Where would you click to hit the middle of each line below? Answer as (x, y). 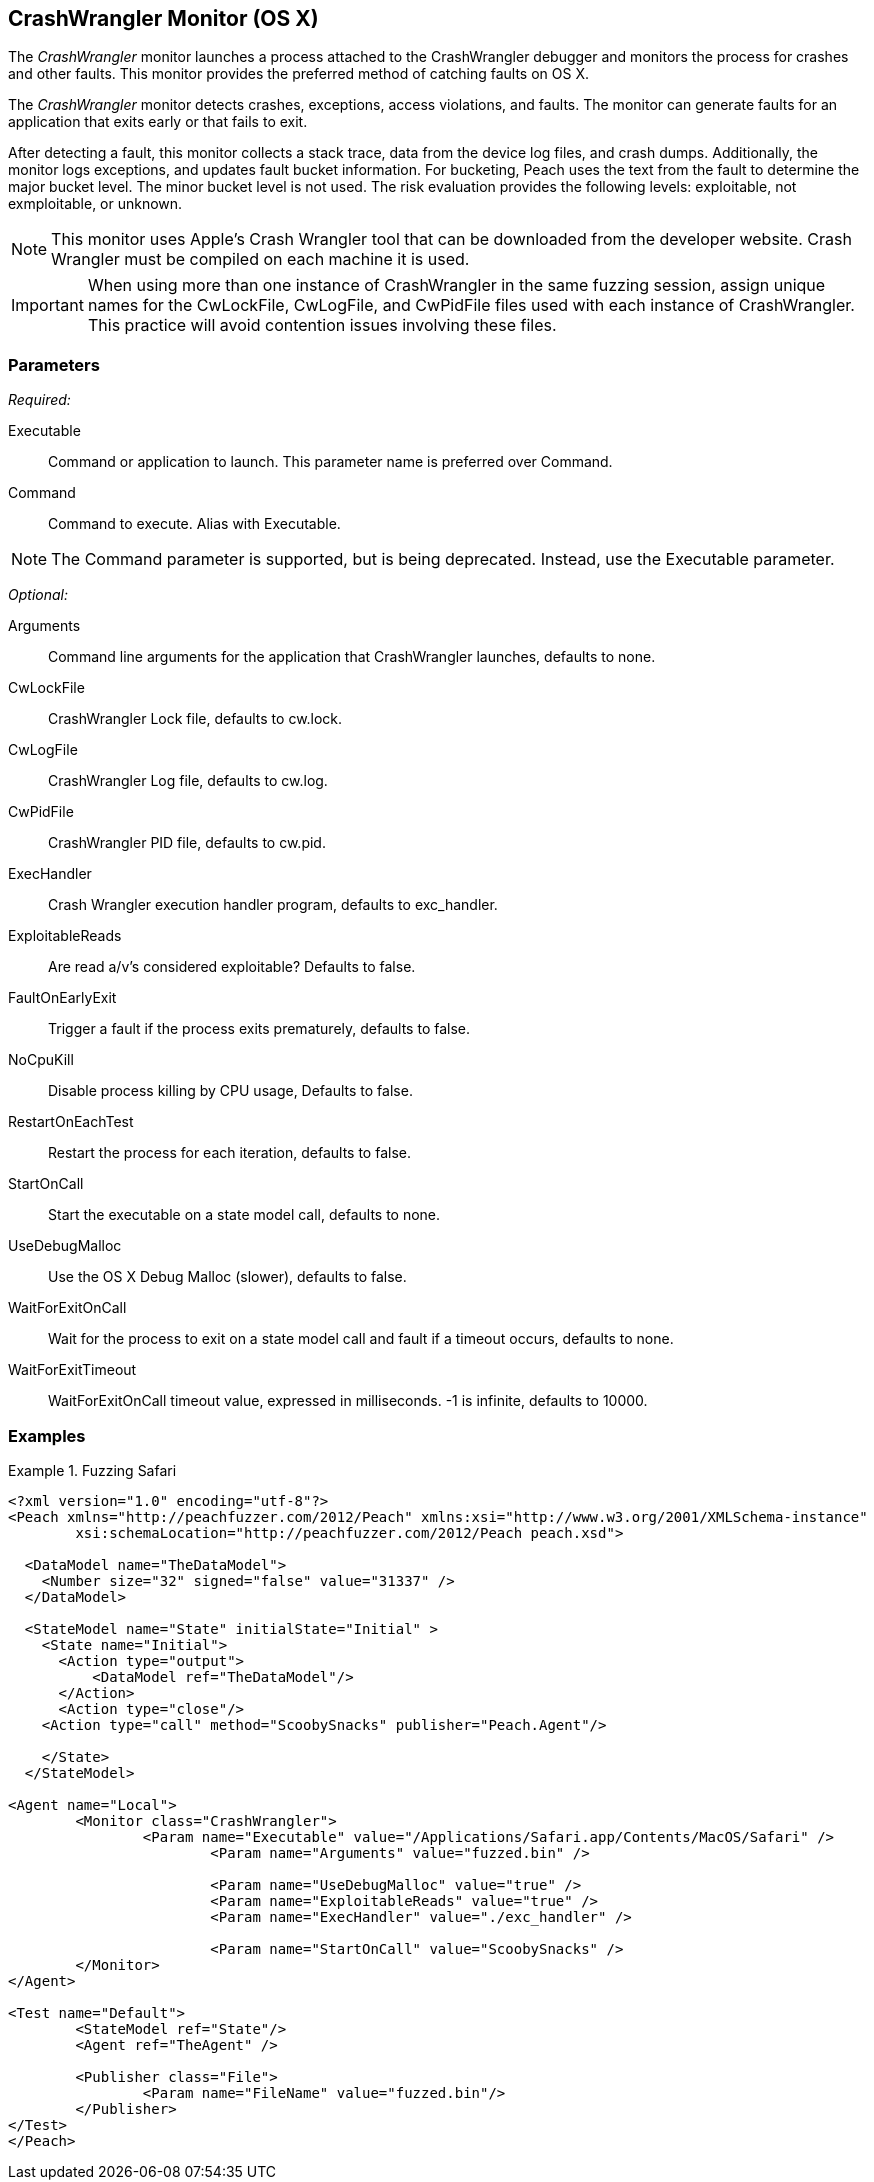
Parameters (54, 364)
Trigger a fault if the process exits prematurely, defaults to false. (259, 1029)
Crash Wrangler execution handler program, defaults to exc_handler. (273, 905)
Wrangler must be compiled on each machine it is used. (260, 259)
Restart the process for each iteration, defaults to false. (229, 1153)
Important (47, 305)
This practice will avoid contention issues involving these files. (322, 325)
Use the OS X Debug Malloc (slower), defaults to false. (227, 1277)
